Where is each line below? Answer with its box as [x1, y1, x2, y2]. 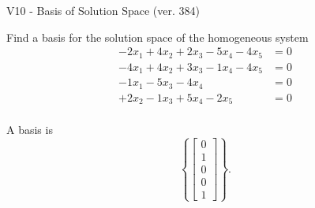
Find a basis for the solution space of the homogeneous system [6, 28, 309, 45]
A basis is [6, 121, 53, 138]
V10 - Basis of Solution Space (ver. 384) [6, 2, 200, 18]
